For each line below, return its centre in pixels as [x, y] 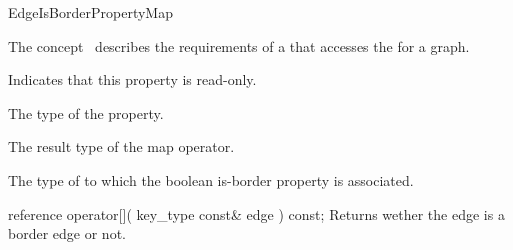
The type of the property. [86, 112]
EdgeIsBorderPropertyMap [90, 12]
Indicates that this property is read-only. [132, 79]
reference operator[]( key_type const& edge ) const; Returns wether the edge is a [256, 213]
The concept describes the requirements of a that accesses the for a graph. [239, 45]
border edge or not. [67, 233]
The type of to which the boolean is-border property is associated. [211, 179]
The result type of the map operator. [121, 146]
